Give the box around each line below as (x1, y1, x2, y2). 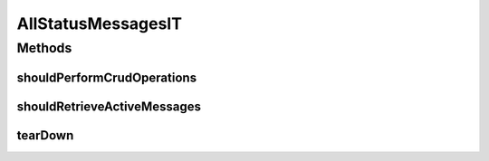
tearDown (16, 128, 74, 143)
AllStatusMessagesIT (16, 14, 183, 33)
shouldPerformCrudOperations (16, 70, 197, 85)
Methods (16, 40, 72, 56)
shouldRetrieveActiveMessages (16, 99, 201, 114)
